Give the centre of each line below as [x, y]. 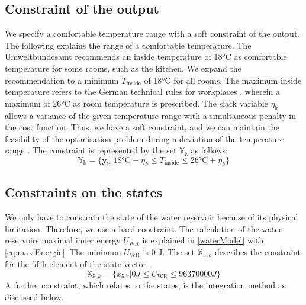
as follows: [209, 150]
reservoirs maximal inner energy [63, 240]
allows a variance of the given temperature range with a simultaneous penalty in [150, 115]
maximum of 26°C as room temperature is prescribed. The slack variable [136, 103]
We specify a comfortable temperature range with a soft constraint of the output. [152, 33]
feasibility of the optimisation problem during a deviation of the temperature [144, 138]
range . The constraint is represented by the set [91, 150]
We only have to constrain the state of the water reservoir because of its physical [152, 216]
